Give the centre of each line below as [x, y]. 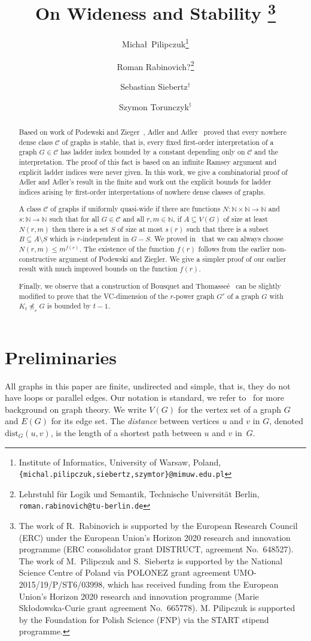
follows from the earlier [234, 249]
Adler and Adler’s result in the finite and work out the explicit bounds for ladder [145, 182]
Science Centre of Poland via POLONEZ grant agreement [125, 572]
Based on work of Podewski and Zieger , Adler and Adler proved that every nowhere [153, 131]
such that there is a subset [228, 229]
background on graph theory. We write [76, 409]
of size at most [140, 229]
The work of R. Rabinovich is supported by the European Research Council [158, 525]
